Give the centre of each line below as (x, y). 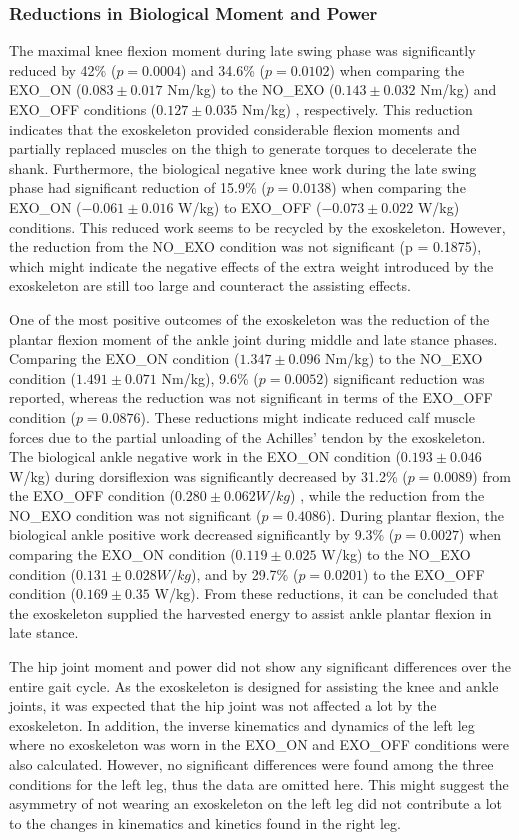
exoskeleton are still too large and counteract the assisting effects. (210, 285)
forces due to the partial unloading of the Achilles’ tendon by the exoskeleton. (247, 436)
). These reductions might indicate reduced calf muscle (307, 416)
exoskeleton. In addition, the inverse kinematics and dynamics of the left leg (242, 724)
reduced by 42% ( (63, 69)
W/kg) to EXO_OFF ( (250, 206)
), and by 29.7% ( (245, 573)
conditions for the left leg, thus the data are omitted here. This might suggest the (259, 783)
